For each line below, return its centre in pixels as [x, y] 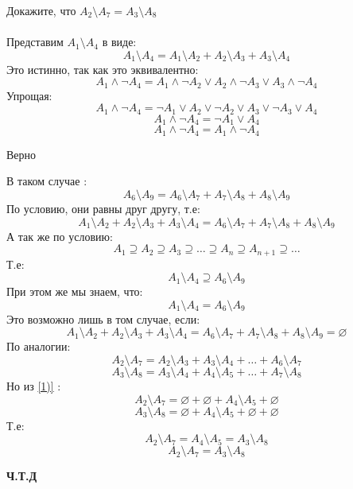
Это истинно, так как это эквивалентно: [103, 69]
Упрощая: [29, 95]
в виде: [119, 42]
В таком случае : [47, 181]
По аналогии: [39, 346]
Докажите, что [41, 10]
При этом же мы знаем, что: [75, 291]
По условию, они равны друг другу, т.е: [103, 208]
